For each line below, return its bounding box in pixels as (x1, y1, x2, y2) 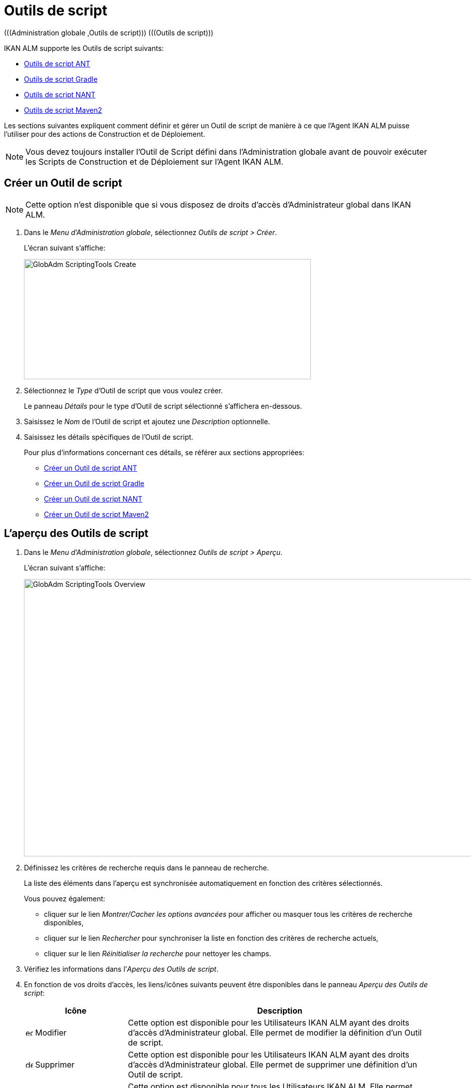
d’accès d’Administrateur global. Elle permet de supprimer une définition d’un (128, 1060, 417, 1070)
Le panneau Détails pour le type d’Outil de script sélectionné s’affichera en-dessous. (24, 401, 302, 410)
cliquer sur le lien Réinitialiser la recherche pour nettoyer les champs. (44, 949, 271, 958)
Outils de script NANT (24, 90, 96, 99)
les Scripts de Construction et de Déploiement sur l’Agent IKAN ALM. (25, 156, 283, 167)
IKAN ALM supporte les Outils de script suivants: (4, 43, 164, 52)
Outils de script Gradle (24, 74, 98, 83)
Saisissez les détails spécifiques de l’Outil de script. (24, 432, 194, 441)
